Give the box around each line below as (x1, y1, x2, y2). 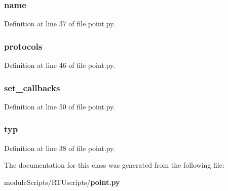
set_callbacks (4, 81, 60, 94)
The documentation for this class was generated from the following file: (4, 160, 224, 170)
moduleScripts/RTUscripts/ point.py (4, 176, 120, 187)
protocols (4, 40, 43, 52)
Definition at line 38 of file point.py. (4, 142, 116, 153)
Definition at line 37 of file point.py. (4, 18, 116, 29)
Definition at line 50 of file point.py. (4, 101, 116, 111)
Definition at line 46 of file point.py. (4, 60, 116, 70)
